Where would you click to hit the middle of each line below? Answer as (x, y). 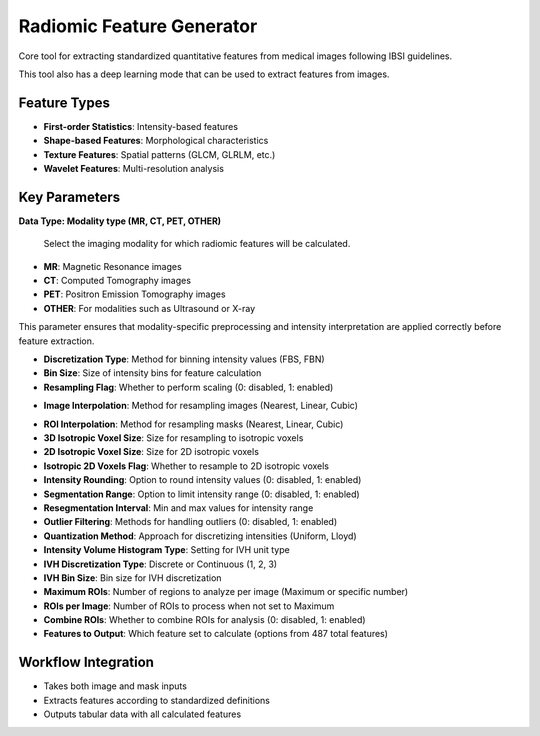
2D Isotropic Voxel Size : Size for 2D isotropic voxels (151, 452)
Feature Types (64, 102)
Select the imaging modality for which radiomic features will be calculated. (197, 244)
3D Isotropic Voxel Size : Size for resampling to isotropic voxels (173, 438)
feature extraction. (56, 341)
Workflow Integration (86, 662)
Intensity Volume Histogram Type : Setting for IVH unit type (166, 550)
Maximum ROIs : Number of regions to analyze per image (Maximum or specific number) (226, 592)
